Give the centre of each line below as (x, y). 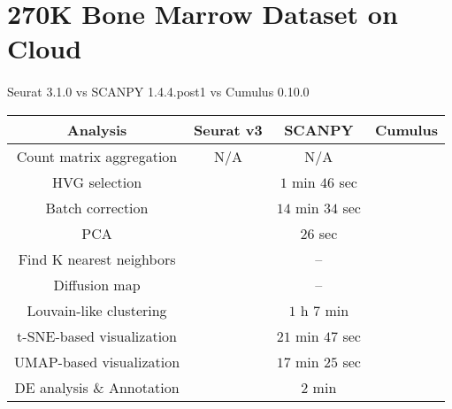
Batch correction (97, 207)
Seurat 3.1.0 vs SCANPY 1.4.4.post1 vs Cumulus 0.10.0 (158, 92)
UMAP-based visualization (97, 361)
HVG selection (97, 181)
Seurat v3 (228, 129)
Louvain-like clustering (97, 310)
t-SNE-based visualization (97, 336)
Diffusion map (97, 284)
